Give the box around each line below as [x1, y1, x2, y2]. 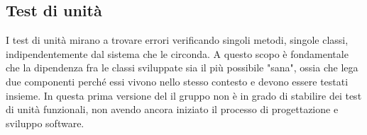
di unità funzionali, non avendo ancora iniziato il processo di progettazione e [6, 102, 339, 117]
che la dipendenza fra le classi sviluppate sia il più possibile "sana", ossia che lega [6, 60, 358, 75]
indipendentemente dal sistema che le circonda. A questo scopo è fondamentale [6, 46, 349, 61]
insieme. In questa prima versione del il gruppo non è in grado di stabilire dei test [6, 88, 362, 102]
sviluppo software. [6, 115, 84, 130]
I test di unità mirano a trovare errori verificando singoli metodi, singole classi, [6, 33, 349, 47]
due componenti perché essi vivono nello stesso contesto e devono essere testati [6, 74, 349, 88]
